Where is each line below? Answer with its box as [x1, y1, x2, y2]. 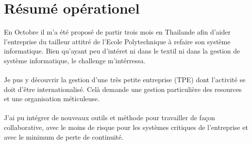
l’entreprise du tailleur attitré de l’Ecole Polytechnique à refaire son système [4, 36, 231, 46]
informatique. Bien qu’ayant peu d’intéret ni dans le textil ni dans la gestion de [4, 46, 240, 56]
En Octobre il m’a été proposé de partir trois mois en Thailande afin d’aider [4, 26, 231, 36]
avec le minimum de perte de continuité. [4, 131, 124, 142]
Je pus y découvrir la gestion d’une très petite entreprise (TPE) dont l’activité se [4, 74, 246, 84]
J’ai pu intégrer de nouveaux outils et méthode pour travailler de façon [4, 112, 215, 123]
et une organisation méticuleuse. [4, 93, 100, 104]
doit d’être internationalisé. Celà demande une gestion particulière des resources [4, 84, 242, 94]
